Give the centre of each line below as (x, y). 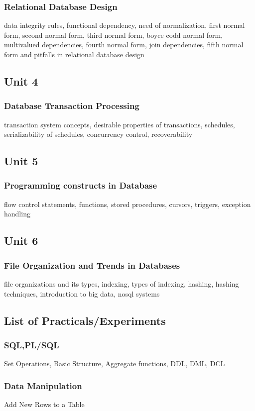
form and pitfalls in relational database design (74, 54)
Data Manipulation (43, 385)
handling (17, 214)
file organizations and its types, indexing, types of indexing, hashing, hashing (122, 283)
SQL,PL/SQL (32, 345)
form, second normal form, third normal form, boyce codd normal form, (114, 35)
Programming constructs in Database (81, 185)
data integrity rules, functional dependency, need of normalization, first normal (125, 25)
